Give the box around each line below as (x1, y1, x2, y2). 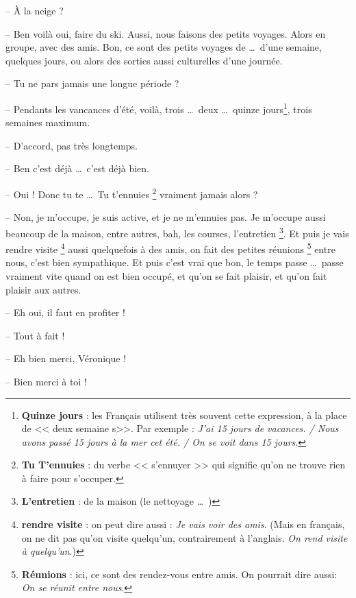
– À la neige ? (5, 3, 64, 17)
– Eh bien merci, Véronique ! (5, 351, 127, 366)
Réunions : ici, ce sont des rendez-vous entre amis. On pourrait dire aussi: (21, 566, 338, 581)
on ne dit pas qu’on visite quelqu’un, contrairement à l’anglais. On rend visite (21, 530, 348, 545)
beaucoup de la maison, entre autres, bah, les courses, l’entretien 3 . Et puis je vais (5, 224, 349, 240)
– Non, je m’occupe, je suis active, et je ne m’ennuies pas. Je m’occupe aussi (5, 210, 326, 224)
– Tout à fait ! (5, 328, 65, 342)
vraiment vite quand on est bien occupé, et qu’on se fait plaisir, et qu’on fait (5, 268, 327, 283)
